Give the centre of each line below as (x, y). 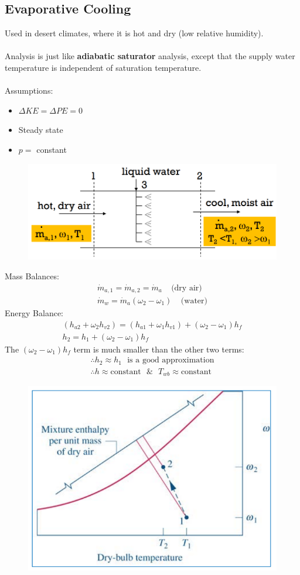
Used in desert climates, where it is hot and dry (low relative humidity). (134, 33)
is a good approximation (171, 360)
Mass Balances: (32, 275)
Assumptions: (29, 90)
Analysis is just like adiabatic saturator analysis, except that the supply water (150, 56)
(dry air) (187, 288)
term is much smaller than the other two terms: (159, 349)
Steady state (41, 130)
